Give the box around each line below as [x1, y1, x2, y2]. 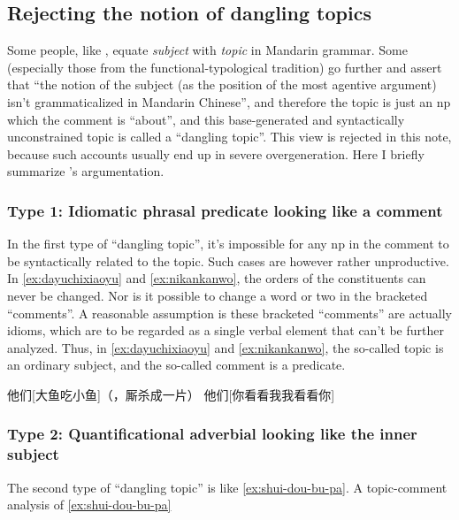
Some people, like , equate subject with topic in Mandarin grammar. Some [7, 41, 408, 59]
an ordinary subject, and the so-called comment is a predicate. [7, 356, 346, 374]
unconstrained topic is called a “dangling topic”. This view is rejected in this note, [7, 127, 452, 146]
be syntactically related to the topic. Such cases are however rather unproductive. [7, 251, 449, 270]
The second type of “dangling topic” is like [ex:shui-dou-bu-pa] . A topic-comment [7, 478, 448, 496]
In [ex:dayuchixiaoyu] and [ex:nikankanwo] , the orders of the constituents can [7, 269, 426, 287]
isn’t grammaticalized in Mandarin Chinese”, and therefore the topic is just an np [7, 92, 451, 111]
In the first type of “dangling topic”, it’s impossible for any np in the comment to [7, 234, 449, 253]
